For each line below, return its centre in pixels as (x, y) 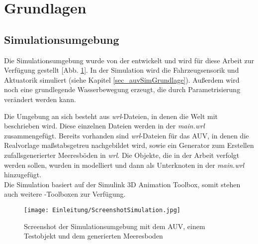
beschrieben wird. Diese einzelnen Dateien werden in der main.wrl (104, 126)
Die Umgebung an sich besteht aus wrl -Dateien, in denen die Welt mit (111, 116)
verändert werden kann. (40, 99)
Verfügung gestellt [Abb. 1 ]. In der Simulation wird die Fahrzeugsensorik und (122, 70)
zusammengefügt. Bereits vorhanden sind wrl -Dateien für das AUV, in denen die (127, 135)
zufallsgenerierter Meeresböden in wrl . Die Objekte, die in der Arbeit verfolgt (122, 155)
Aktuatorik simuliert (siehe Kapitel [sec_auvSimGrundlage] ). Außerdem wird (122, 79)
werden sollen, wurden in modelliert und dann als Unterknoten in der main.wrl (124, 165)
